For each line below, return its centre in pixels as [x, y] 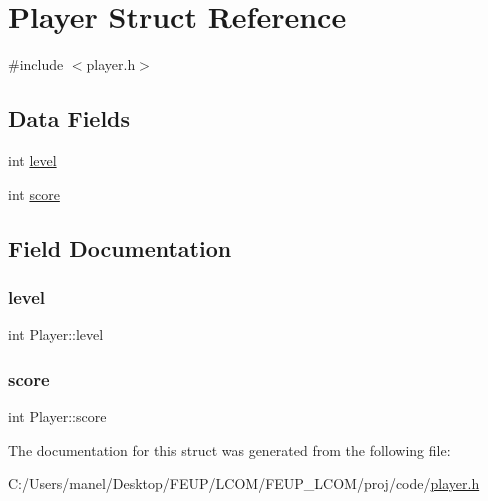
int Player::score [57, 415]
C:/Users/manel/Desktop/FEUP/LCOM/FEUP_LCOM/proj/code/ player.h [244, 483]
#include [36, 64]
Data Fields [69, 118]
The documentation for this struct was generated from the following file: [229, 449]
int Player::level [56, 334]
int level [32, 159]
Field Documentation [120, 247]
